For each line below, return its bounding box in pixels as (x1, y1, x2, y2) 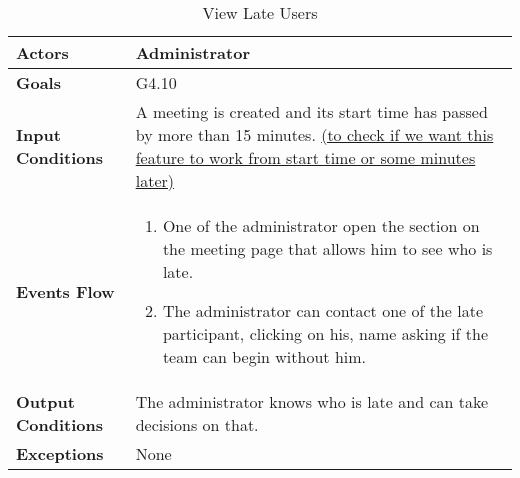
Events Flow (16, 279, 115, 303)
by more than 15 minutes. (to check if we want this (135, 123, 494, 146)
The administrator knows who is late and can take (135, 390, 489, 413)
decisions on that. (135, 413, 259, 436)
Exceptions (16, 442, 104, 465)
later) (135, 169, 174, 192)
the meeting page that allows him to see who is (162, 237, 493, 260)
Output (16, 390, 75, 413)
